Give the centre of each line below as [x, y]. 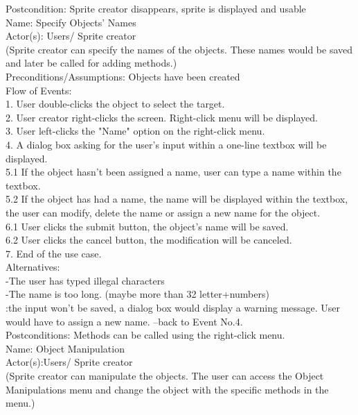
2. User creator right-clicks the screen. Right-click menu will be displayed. [162, 117]
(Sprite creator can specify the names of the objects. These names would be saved [179, 49]
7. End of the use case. [54, 253]
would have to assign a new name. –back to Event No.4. [124, 321]
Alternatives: [33, 267]
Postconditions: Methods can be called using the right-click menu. [145, 335]
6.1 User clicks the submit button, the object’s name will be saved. [147, 226]
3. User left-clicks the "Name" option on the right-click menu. [135, 131]
